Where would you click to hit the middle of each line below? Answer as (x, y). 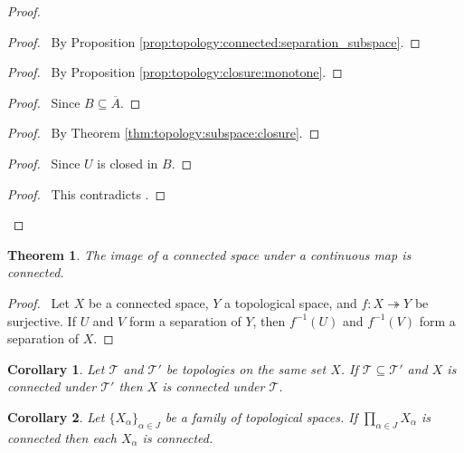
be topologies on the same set (246, 368)
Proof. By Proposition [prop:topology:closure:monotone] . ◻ (175, 72)
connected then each (62, 437)
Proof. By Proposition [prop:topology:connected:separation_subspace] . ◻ (214, 41)
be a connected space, (148, 302)
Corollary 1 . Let (56, 368)
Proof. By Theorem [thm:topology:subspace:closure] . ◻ (164, 133)
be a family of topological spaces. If (261, 416)
